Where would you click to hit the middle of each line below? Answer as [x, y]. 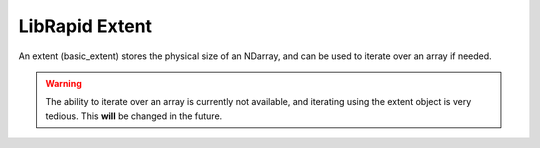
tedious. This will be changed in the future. [134, 116]
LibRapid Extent [85, 26]
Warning [63, 83]
